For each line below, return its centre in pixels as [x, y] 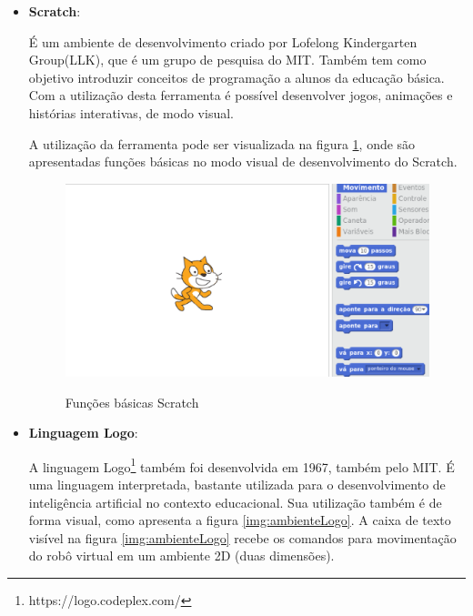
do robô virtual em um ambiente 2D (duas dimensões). [181, 555]
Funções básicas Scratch [132, 402]
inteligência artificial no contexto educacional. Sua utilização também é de [235, 502]
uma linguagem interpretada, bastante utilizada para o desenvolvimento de [237, 484]
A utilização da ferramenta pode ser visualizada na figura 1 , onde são [222, 143]
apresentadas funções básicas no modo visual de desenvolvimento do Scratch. [243, 162]
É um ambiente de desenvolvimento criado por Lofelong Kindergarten [223, 41]
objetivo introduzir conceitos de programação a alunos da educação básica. [236, 77]
